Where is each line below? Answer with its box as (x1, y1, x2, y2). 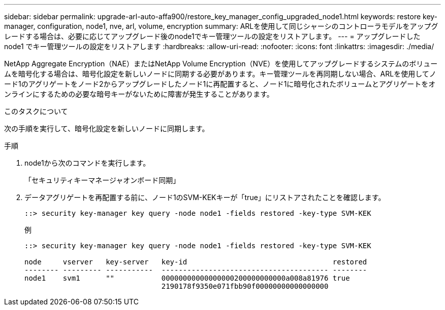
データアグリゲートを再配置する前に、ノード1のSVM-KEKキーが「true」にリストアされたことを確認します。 (24, 193, 386, 202)
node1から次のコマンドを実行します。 (24, 159, 150, 167)
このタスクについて (4, 107, 68, 115)
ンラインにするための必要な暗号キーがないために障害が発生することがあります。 (4, 90, 274, 98)
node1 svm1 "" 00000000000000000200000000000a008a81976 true (24, 274, 350, 282)
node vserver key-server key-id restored (24, 258, 367, 266)
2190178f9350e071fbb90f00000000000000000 (161, 282, 329, 290)
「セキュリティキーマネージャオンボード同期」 (24, 176, 180, 184)
